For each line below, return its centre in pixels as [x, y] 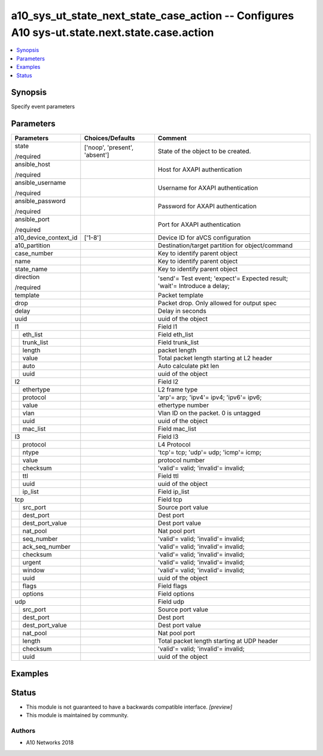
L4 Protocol [174, 445]
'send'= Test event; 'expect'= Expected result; [223, 278]
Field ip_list [173, 492]
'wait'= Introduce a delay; [194, 286]
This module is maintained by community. [77, 715]
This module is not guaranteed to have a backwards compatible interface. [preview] [129, 707]
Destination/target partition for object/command [225, 245]
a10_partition [33, 245]
